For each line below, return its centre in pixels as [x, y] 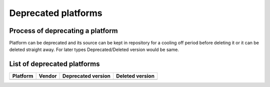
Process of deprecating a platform [64, 31]
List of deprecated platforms [54, 64]
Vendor [48, 76]
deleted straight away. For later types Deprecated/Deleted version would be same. [94, 49]
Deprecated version [86, 76]
